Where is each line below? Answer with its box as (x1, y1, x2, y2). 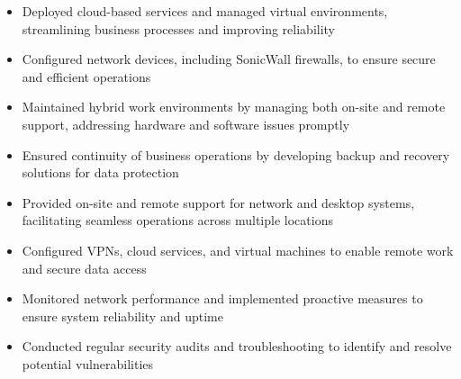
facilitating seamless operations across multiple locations (22, 211, 333, 230)
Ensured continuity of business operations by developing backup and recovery (22, 145, 450, 164)
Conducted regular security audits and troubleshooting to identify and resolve (22, 337, 452, 356)
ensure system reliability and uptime (22, 306, 223, 325)
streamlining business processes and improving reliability (22, 19, 336, 38)
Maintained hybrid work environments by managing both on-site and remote (22, 97, 446, 116)
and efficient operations (22, 67, 151, 86)
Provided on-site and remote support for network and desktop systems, (22, 193, 415, 212)
